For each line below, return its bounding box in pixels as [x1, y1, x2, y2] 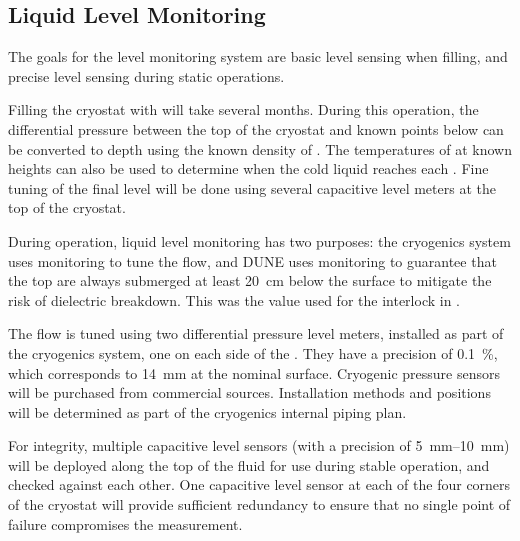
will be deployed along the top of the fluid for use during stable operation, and [8, 454, 490, 475]
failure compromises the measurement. [8, 513, 243, 534]
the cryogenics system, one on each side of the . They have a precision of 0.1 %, [8, 342, 498, 363]
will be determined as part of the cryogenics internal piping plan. [8, 401, 407, 422]
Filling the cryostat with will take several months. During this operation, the [8, 99, 479, 120]
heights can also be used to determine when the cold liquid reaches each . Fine [8, 158, 489, 179]
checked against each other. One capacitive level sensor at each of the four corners [8, 474, 511, 495]
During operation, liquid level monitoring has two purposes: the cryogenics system [8, 230, 511, 251]
